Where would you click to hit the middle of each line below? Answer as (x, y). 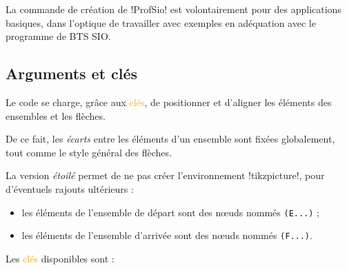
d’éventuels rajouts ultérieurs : (70, 188)
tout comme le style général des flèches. (89, 152)
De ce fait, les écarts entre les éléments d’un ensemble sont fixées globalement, (170, 139)
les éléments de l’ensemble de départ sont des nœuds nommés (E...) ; (170, 212)
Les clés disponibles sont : (60, 258)
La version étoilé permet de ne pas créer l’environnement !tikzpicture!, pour (165, 175)
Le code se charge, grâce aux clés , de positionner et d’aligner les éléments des (169, 102)
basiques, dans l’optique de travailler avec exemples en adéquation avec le (161, 22)
